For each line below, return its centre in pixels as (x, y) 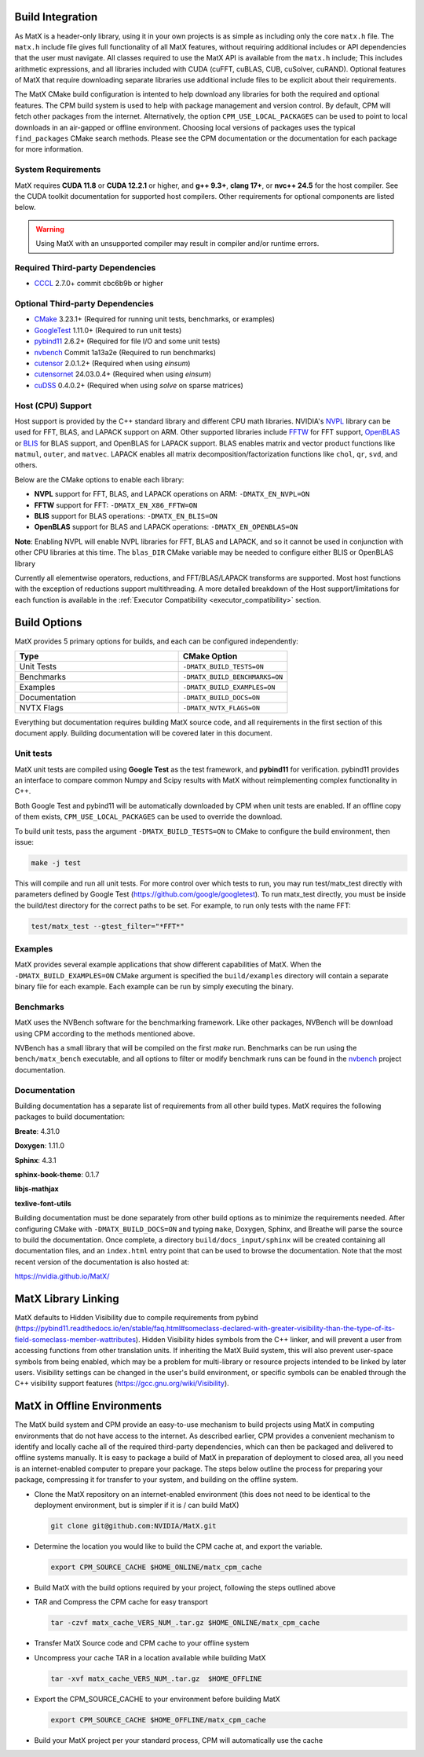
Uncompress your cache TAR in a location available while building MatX (150, 1657)
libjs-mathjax (37, 1189)
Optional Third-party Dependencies (84, 304)
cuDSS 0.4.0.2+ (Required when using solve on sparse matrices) (139, 385)
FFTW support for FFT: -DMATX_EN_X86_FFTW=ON (116, 505)
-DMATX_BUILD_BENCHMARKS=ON (233, 677)
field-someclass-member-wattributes (75, 1339)
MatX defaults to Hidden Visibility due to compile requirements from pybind (136, 1317)
